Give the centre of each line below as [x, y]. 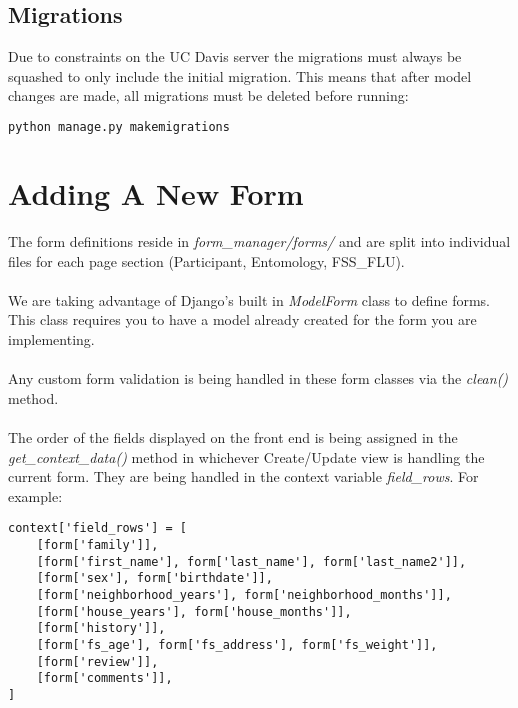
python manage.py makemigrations [119, 126]
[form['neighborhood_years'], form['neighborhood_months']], [244, 594]
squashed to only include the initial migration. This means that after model [240, 75]
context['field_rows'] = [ [97, 528]
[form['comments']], [104, 678]
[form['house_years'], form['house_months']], [194, 611]
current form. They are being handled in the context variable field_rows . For [243, 476]
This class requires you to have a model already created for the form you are [242, 319]
